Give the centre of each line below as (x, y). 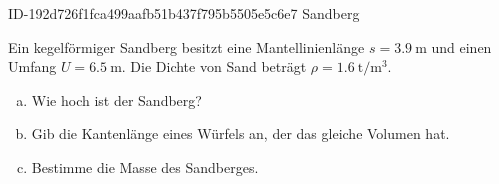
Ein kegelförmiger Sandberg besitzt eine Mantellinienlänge (186, 46)
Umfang (32, 66)
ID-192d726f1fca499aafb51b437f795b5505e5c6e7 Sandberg (184, 13)
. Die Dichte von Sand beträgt (214, 66)
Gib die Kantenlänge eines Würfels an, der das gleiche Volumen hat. (240, 133)
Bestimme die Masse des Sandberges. (145, 166)
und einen (461, 46)
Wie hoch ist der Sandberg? (116, 99)
